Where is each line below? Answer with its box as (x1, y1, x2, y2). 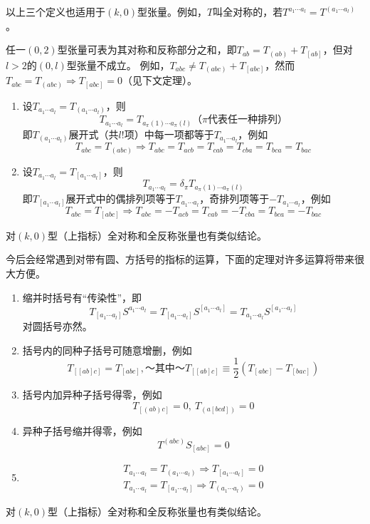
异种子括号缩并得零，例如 (22, 423, 142, 438)
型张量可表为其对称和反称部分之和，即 (57, 42, 237, 57)
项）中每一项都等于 (124, 126, 214, 141)
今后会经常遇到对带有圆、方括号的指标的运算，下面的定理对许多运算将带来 (6, 252, 354, 267)
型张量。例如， (137, 4, 207, 19)
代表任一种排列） (208, 115, 288, 125)
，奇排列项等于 (199, 190, 270, 205)
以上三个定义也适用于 (6, 4, 105, 19)
